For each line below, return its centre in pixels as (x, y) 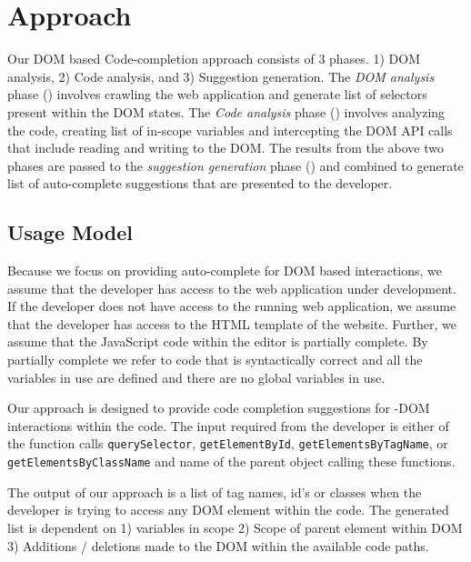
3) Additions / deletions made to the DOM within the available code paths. (218, 545)
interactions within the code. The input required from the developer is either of (228, 425)
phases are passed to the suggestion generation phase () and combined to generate (235, 165)
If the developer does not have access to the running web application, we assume (232, 306)
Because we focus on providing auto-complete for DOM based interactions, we (225, 271)
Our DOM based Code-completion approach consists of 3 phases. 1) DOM (214, 59)
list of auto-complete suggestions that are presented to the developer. (200, 183)
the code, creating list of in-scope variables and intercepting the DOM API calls (230, 130)
